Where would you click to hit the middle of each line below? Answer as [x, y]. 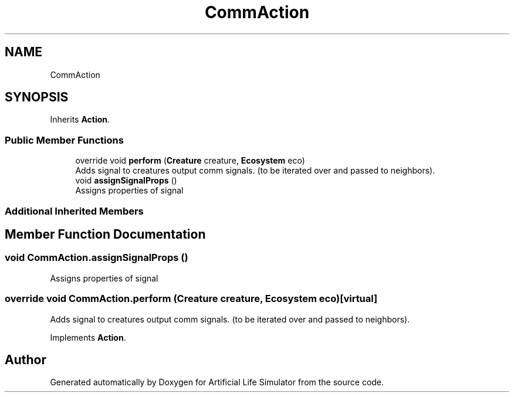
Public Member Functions [64, 140]
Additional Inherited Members [74, 211]
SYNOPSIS [37, 97]
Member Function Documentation [105, 234]
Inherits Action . [80, 120]
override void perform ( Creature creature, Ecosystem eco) [190, 161]
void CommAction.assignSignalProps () [97, 258]
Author [26, 359]
